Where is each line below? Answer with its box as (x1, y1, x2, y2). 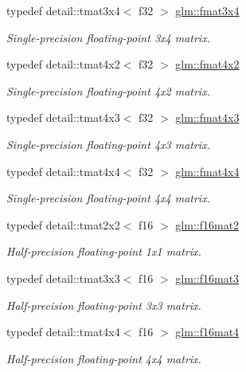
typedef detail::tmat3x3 (6, 269, 120, 286)
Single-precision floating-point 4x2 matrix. (6, 82, 210, 99)
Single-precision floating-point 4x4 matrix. (6, 190, 210, 206)
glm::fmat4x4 (175, 163, 240, 179)
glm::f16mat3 (175, 269, 240, 286)
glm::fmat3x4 (175, 2, 240, 18)
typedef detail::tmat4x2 (6, 56, 120, 72)
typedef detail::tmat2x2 (6, 216, 120, 233)
